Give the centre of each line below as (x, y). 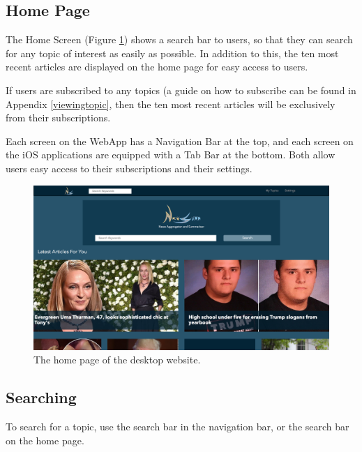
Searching (41, 397)
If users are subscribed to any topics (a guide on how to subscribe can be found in (181, 90)
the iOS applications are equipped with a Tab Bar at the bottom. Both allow (171, 155)
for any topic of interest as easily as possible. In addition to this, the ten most (172, 53)
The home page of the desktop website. (117, 360)
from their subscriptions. (58, 118)
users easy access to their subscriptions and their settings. (129, 168)
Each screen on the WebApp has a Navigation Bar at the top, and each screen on (180, 141)
